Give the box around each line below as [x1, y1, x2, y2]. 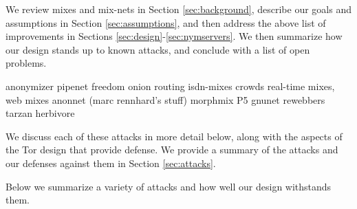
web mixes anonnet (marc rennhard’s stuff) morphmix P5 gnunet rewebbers [6, 92, 325, 107]
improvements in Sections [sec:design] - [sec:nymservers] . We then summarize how [6, 29, 343, 43]
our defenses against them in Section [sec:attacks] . [6, 155, 216, 170]
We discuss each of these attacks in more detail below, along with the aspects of [6, 129, 343, 143]
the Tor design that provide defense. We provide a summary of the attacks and [6, 142, 338, 157]
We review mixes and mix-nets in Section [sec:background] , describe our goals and [6, 2, 351, 16]
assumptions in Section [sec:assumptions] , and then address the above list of [6, 15, 326, 30]
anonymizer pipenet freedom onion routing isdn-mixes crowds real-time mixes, [6, 78, 335, 93]
